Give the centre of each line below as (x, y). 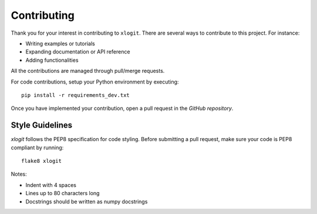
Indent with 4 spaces (51, 185)
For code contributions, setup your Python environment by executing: (95, 82)
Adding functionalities (52, 60)
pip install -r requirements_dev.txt (76, 95)
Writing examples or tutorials (60, 44)
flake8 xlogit (41, 161)
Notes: (19, 174)
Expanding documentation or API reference (78, 52)
